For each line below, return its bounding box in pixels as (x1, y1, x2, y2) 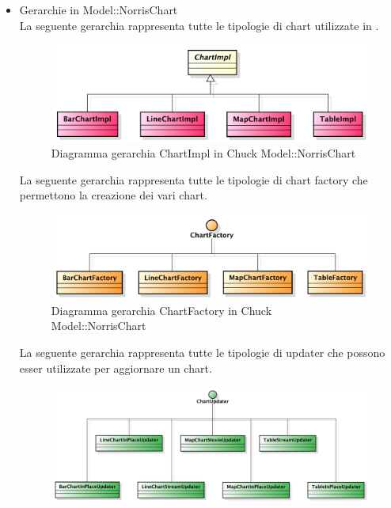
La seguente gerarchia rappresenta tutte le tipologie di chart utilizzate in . (19, 17, 379, 33)
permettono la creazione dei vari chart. (19, 187, 207, 203)
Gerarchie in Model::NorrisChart (19, 2, 178, 17)
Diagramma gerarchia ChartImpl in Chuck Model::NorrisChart (51, 145, 356, 161)
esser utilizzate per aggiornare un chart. (19, 359, 212, 376)
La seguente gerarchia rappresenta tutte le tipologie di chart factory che (19, 171, 368, 188)
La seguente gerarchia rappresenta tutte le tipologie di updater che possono (19, 343, 385, 360)
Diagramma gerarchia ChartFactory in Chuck (51, 301, 272, 318)
